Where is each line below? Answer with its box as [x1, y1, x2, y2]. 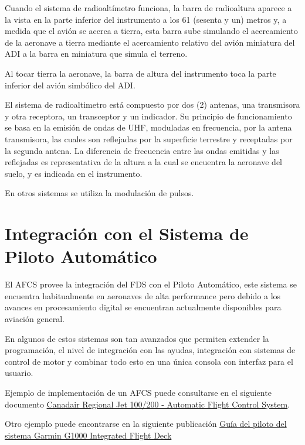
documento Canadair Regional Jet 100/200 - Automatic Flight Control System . [5, 398, 290, 410]
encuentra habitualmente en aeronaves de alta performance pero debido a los [5, 289, 281, 302]
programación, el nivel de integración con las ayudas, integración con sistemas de [5, 344, 296, 356]
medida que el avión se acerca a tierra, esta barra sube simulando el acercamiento [5, 25, 298, 37]
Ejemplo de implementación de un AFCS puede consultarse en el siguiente [5, 386, 272, 398]
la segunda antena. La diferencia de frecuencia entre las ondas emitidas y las [5, 144, 279, 156]
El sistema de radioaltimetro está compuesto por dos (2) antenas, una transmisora [5, 98, 300, 111]
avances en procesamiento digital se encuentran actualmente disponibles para [5, 301, 282, 313]
